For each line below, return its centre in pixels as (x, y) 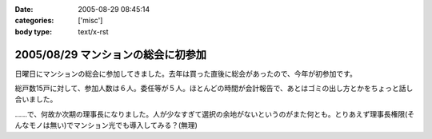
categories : (34, 21)
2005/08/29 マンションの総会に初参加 (111, 55)
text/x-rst (93, 31)
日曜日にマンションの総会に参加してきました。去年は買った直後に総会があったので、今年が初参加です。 (186, 73)
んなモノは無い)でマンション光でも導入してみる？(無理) (106, 125)
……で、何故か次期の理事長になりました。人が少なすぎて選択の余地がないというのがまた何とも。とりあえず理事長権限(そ (215, 114)
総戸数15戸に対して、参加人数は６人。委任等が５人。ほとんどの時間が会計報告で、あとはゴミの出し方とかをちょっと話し (214, 89)
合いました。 (36, 99)
